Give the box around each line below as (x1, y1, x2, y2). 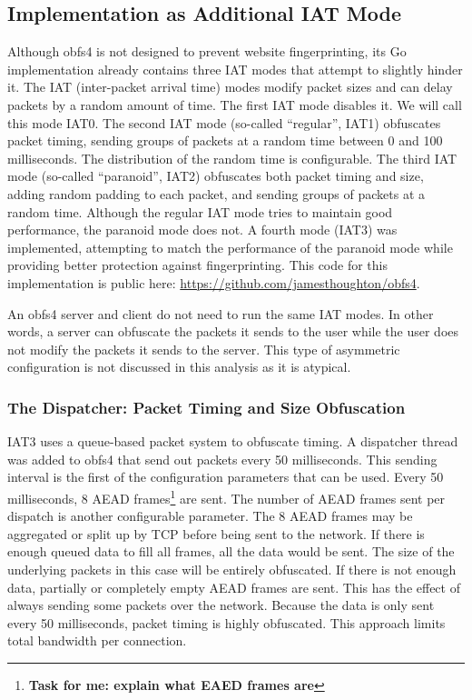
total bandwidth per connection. (7, 631, 187, 650)
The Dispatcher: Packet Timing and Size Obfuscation (7, 395, 406, 418)
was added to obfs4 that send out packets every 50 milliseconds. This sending (7, 449, 438, 468)
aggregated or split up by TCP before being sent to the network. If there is (7, 524, 425, 543)
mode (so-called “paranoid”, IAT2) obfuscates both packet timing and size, (7, 166, 424, 185)
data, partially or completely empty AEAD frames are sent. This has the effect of (7, 577, 460, 596)
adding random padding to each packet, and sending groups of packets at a (7, 184, 425, 203)
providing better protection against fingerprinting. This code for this (7, 255, 388, 275)
